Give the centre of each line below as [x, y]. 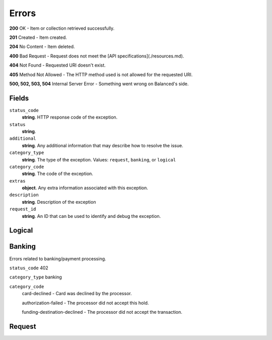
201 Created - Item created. [38, 37]
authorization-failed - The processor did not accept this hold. [85, 303]
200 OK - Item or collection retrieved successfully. [62, 28]
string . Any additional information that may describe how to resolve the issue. [103, 145]
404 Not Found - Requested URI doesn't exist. [57, 65]
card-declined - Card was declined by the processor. [77, 294]
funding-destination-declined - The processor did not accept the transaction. [102, 312]
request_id [23, 209]
